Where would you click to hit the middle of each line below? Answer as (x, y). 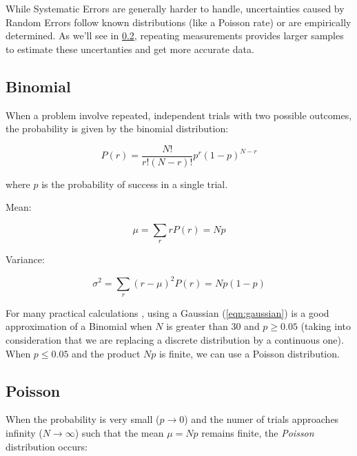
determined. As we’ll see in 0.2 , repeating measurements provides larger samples (175, 35)
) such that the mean (119, 433)
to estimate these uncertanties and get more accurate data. (130, 49)
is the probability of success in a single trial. (135, 184)
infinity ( (24, 433)
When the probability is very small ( (83, 419)
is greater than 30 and (213, 326)
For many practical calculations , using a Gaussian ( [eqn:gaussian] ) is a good (167, 312)
